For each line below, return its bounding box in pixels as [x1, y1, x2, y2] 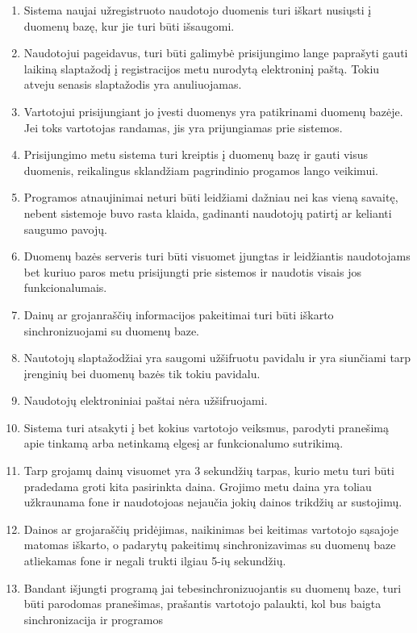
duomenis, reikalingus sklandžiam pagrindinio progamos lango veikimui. [23, 161, 378, 178]
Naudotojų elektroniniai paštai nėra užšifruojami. [23, 392, 268, 409]
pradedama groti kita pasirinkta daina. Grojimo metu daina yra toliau [23, 477, 372, 494]
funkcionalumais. [23, 279, 107, 296]
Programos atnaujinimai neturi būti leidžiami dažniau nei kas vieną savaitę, [23, 189, 398, 206]
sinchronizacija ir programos [23, 610, 164, 627]
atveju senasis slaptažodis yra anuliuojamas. [23, 76, 242, 93]
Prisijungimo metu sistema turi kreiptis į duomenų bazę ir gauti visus [23, 146, 369, 163]
